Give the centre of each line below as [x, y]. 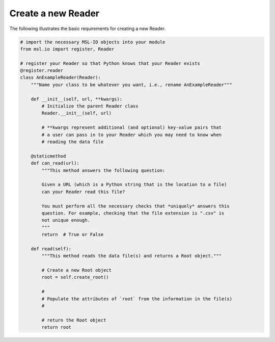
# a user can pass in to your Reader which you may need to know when [131, 135]
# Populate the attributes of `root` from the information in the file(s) [137, 299]
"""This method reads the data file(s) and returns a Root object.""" [131, 256]
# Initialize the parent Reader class [90, 106]
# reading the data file [73, 142]
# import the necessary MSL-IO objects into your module [93, 42]
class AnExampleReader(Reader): [61, 77]
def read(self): [51, 249]
